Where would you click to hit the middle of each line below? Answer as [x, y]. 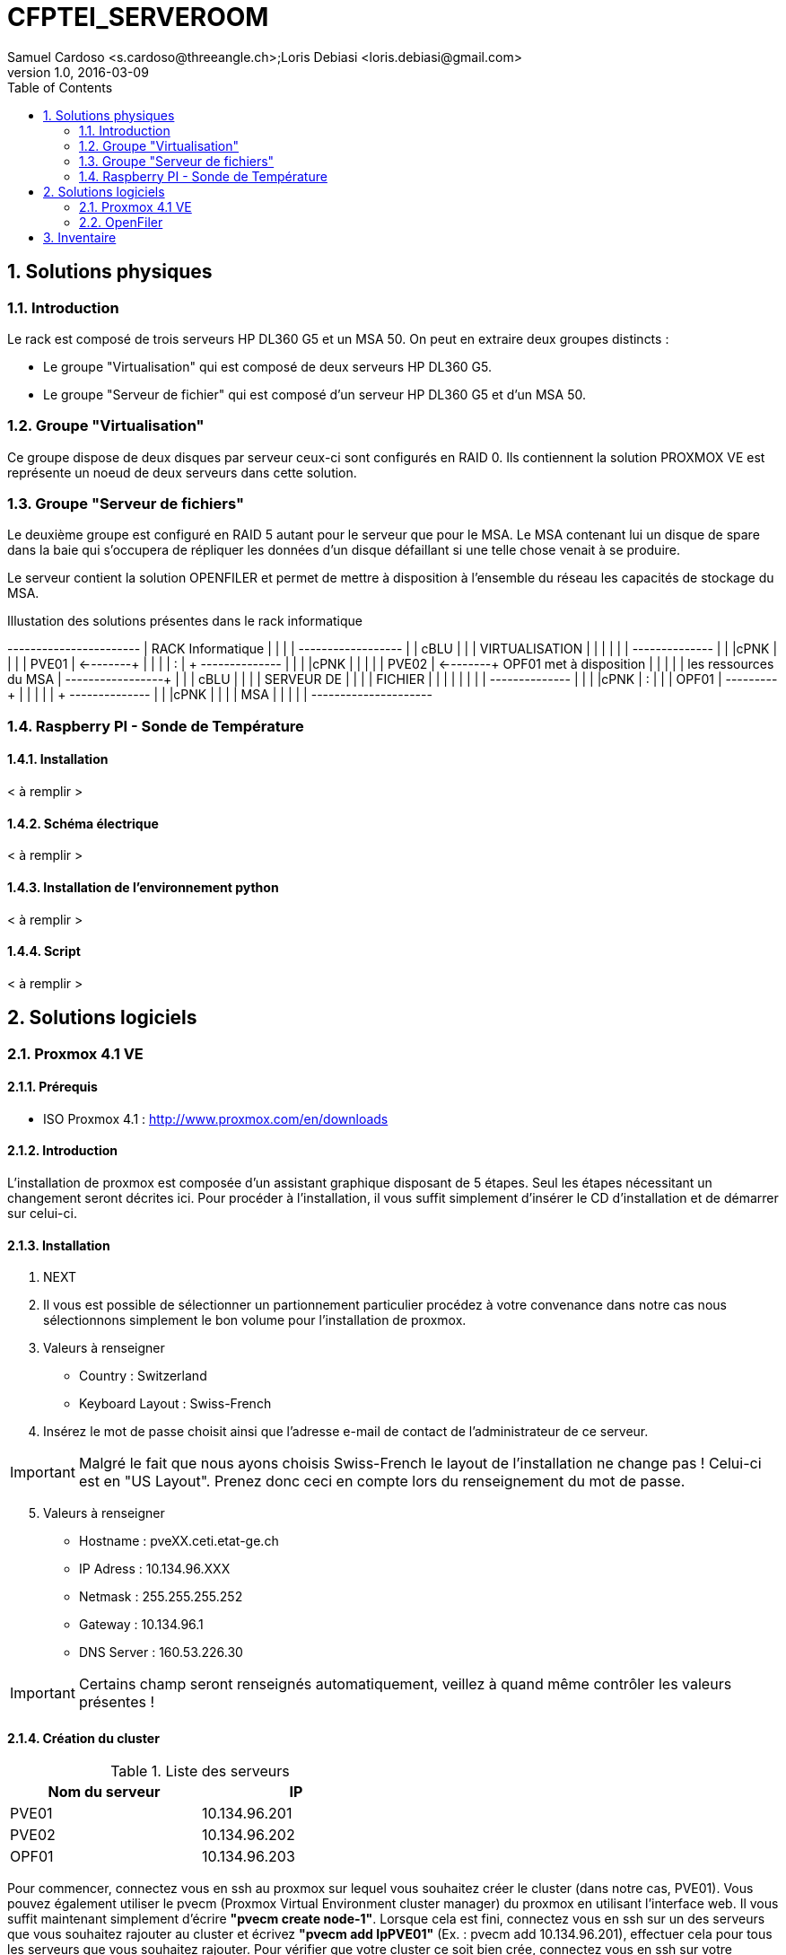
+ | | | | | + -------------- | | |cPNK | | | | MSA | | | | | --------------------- [220, 695]
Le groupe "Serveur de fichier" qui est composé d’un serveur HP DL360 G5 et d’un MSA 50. [314, 394]
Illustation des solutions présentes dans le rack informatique [185, 621]
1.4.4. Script [44, 951]
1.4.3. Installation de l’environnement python [143, 887]
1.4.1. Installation [58, 759]
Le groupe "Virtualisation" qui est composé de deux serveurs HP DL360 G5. [268, 366]
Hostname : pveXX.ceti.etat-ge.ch [179, 1541]
